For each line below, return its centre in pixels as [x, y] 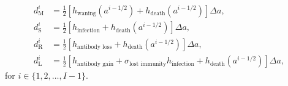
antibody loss [95, 47]
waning [87, 13]
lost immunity [148, 64]
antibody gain [96, 64]
